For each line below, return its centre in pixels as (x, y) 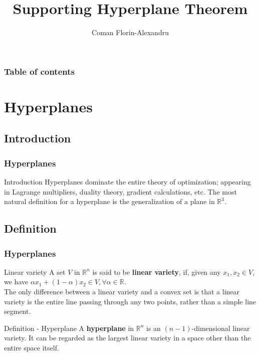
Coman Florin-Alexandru (130, 32)
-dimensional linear (221, 328)
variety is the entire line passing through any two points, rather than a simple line (130, 301)
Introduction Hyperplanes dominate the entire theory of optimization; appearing (127, 182)
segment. (18, 311)
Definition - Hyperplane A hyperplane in (69, 328)
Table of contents (39, 71)
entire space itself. (32, 347)
